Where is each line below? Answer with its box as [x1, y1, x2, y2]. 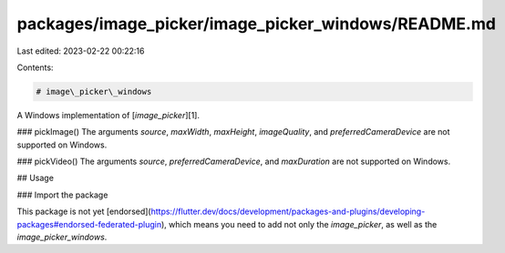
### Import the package [16, 189, 108, 200]
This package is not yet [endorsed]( [16, 206, 151, 218]
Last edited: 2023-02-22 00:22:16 [16, 46, 145, 56]
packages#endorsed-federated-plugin [16, 218, 162, 229]
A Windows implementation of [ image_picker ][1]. [16, 109, 201, 120]
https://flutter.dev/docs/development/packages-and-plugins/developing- [150, 206, 426, 218]
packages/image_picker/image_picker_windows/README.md [16, 14, 497, 34]
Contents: [16, 62, 54, 73]
